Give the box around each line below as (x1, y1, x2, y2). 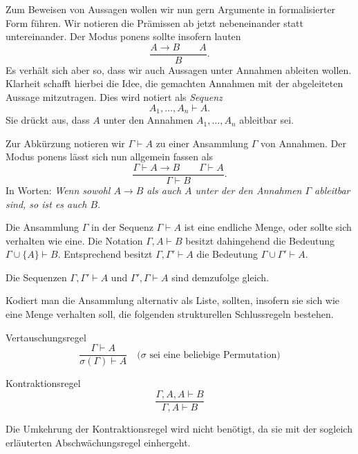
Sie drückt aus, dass (6, 113, 90, 127)
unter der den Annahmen (195, 182, 302, 197)
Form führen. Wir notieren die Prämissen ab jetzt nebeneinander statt (6, 15, 304, 30)
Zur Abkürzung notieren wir (6, 135, 125, 150)
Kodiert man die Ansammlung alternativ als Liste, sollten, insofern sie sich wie (6, 293, 340, 308)
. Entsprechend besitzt (57, 247, 153, 261)
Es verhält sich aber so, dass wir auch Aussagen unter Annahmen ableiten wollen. (6, 62, 352, 77)
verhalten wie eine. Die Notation (6, 233, 143, 247)
